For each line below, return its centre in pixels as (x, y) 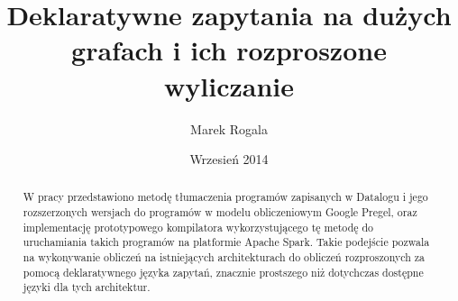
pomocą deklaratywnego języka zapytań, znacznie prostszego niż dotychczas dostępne (223, 272)
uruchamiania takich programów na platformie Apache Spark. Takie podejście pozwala (226, 242)
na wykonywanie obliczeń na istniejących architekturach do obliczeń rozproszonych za (224, 257)
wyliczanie (229, 85)
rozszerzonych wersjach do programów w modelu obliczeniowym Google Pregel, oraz (220, 212)
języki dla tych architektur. (87, 287)
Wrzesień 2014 (229, 159)
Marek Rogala (229, 128)
